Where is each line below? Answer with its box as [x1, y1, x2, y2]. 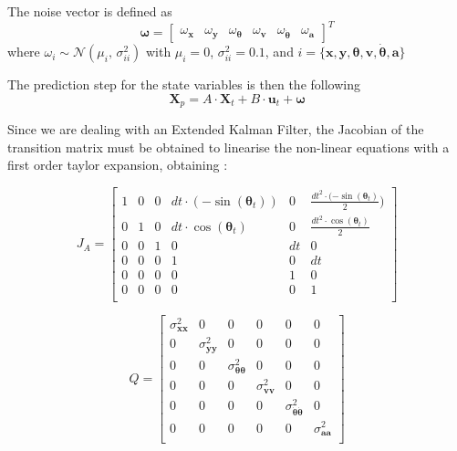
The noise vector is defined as [7, 2, 172, 20]
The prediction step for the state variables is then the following [7, 75, 360, 94]
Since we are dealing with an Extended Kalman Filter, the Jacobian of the [7, 120, 424, 139]
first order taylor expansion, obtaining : [7, 155, 228, 174]
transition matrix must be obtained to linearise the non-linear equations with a [7, 137, 450, 156]
